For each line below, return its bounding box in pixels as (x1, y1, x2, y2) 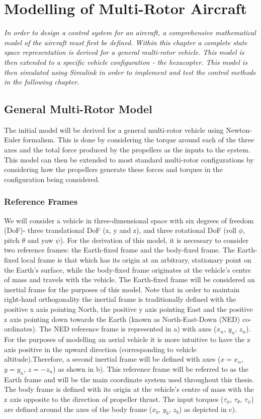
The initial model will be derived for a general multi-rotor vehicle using (4, 124, 224, 135)
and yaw (27, 234, 53, 245)
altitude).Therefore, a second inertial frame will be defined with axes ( (4, 354, 221, 364)
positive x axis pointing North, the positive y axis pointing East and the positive (4, 304, 253, 314)
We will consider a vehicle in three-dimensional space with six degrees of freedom (4, 215, 254, 225)
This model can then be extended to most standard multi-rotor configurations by (4, 154, 254, 164)
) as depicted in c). (179, 404, 237, 414)
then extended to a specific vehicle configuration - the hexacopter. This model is (4, 56, 247, 67)
